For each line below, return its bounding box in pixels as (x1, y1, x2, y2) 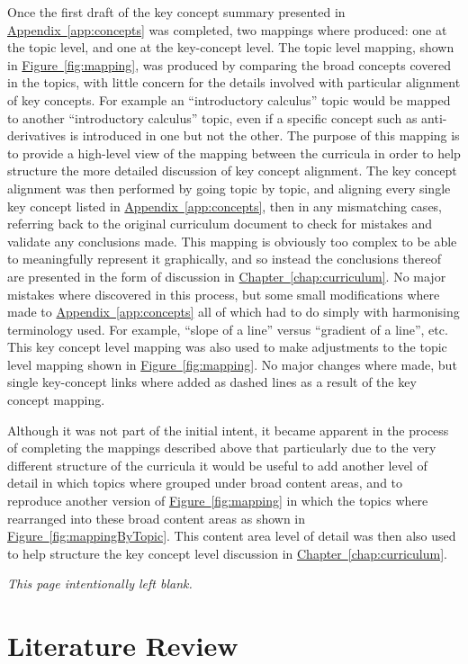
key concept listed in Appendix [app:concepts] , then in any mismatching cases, (7, 196, 443, 215)
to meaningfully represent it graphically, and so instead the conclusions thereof (7, 249, 442, 268)
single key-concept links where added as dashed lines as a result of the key (7, 372, 417, 391)
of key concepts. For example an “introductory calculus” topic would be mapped (7, 90, 451, 109)
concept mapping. (7, 390, 105, 409)
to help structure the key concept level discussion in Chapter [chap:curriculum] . (7, 543, 447, 562)
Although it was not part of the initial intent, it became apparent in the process (7, 420, 449, 439)
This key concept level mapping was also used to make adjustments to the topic (7, 337, 447, 356)
